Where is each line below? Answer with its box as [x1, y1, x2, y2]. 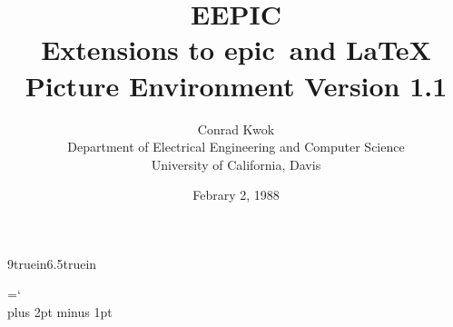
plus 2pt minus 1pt [7, 302, 113, 322]
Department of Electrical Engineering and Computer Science [67, 137, 405, 156]
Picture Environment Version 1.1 [25, 66, 448, 104]
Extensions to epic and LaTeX [41, 31, 431, 68]
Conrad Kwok [197, 119, 275, 138]
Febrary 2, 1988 [192, 185, 280, 204]
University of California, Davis [151, 154, 321, 173]
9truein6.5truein [7, 253, 97, 272]
